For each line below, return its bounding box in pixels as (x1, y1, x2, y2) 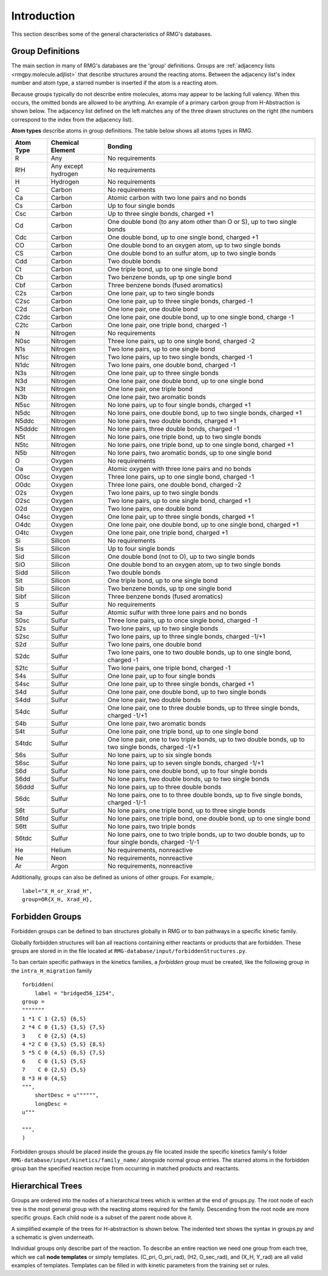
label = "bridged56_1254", (34, 990, 115, 997)
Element (50, 146, 75, 154)
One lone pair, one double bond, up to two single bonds (107, 687, 267, 696)
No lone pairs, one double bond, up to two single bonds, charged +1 (107, 408, 302, 417)
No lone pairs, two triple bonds (107, 822, 196, 830)
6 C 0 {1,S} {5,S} (22, 1058, 86, 1064)
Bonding (107, 142, 133, 150)
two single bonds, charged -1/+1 (107, 743, 200, 751)
